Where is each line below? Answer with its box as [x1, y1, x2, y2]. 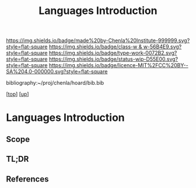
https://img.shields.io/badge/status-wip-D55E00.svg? [48, 55, 178, 62]
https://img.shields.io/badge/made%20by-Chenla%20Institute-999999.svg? [6, 37, 190, 44]
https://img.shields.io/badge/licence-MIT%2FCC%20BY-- [48, 62, 188, 69]
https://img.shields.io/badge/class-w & [48, 43, 142, 50]
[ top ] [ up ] [6, 90, 29, 98]
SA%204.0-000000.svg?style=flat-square [6, 68, 108, 75]
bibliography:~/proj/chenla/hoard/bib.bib [6, 79, 104, 86]
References [6, 174, 49, 184]
